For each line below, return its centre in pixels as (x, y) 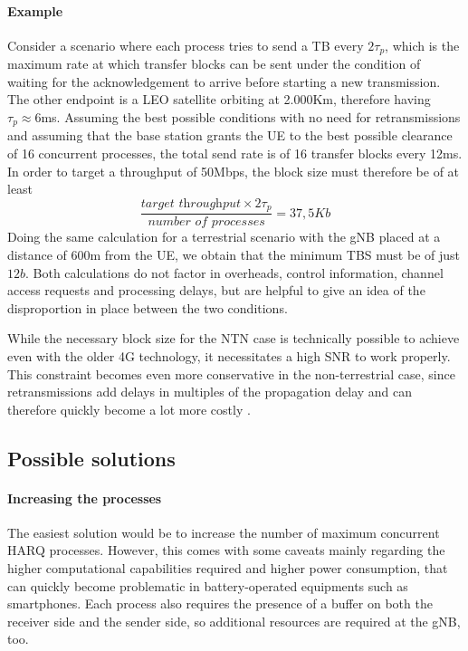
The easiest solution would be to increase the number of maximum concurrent (224, 532)
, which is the (422, 45)
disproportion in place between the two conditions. (148, 307)
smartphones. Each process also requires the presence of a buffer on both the (220, 603)
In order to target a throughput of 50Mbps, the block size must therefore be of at (234, 171)
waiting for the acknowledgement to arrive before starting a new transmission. (224, 81)
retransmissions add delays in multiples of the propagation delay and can (210, 392)
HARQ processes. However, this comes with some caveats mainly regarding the (226, 550)
